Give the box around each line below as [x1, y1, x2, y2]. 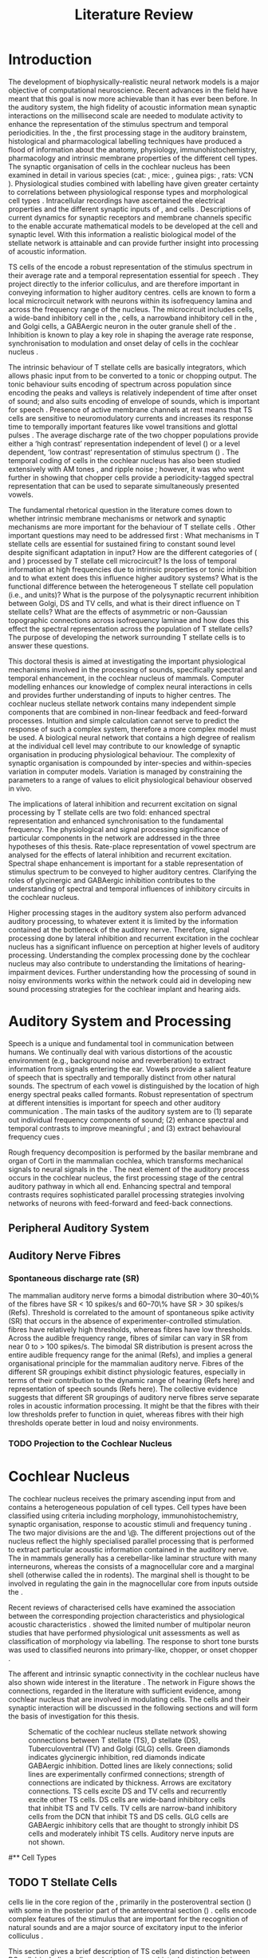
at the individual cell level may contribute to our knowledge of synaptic [8, 741, 241, 751]
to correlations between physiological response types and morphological [8, 187, 249, 196]
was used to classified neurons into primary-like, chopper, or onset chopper [8, 1645, 258, 1655]
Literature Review [74, 6, 194, 24]
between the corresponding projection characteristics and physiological [8, 1611, 245, 1620]
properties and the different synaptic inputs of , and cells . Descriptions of [8, 204, 251, 213]
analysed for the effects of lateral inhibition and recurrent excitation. [8, 850, 232, 859]
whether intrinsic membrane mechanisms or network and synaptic [8, 513, 227, 523]
